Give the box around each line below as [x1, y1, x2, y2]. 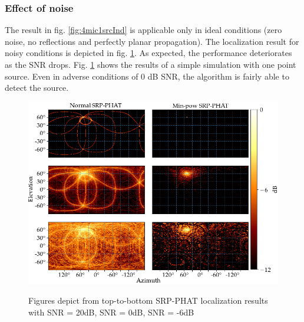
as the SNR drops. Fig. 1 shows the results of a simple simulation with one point [5, 58, 296, 70]
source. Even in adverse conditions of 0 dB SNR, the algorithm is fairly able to [5, 70, 289, 82]
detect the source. [5, 81, 69, 94]
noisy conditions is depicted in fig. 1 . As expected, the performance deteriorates [5, 47, 292, 59]
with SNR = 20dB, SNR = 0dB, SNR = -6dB [28, 305, 194, 318]
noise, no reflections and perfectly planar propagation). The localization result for [5, 35, 299, 47]
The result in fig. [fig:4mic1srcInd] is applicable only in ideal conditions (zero [5, 24, 282, 36]
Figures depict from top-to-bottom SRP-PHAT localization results [28, 294, 268, 307]
